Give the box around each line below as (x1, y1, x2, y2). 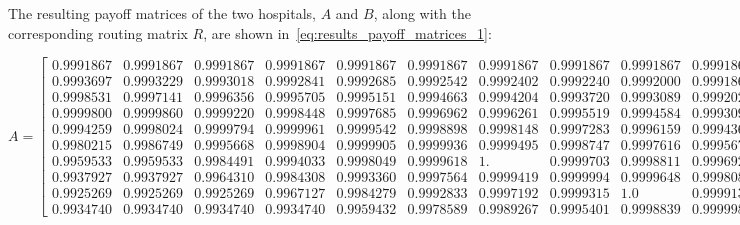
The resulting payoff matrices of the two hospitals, (8, 3, 316, 23)
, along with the (373, 3, 471, 23)
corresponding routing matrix (8, 22, 188, 43)
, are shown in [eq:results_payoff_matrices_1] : (203, 22, 492, 43)
